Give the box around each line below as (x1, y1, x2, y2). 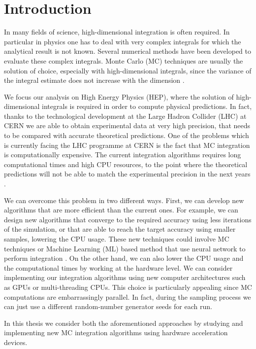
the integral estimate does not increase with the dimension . (4, 75, 185, 85)
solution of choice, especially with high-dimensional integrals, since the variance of (4, 65, 252, 75)
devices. (4, 337, 28, 347)
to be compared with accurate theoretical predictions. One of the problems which (4, 130, 249, 140)
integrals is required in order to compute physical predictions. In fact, (42, 101, 252, 111)
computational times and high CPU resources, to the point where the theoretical (4, 159, 248, 169)
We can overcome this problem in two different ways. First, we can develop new (4, 195, 244, 205)
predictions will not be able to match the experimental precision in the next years (4, 169, 251, 179)
